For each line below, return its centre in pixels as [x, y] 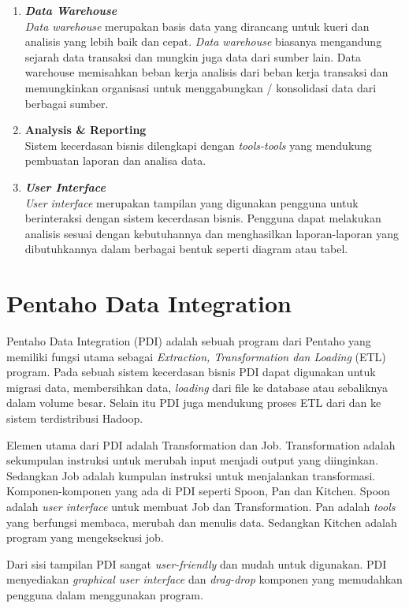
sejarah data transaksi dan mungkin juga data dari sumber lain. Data [193, 56]
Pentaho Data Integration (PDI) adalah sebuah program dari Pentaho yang [189, 341]
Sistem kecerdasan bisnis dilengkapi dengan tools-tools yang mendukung [198, 145]
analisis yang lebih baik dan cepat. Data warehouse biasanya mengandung [203, 41]
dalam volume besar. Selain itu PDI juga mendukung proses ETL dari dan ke [194, 403]
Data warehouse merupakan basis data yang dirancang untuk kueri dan [197, 26]
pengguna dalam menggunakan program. [105, 594]
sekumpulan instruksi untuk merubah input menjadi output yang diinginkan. [192, 460]
